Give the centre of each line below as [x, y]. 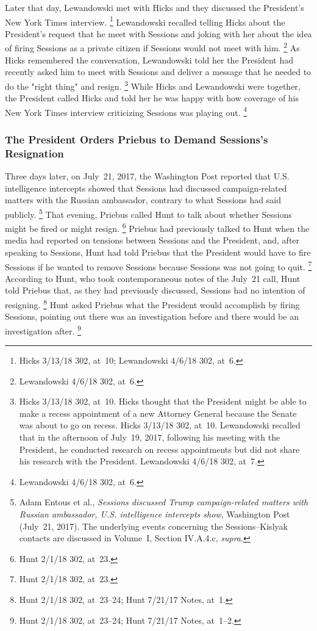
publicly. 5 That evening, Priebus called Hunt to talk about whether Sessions [148, 213]
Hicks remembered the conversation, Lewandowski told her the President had [149, 59]
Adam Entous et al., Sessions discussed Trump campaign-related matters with [164, 502]
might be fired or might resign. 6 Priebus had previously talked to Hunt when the [157, 227]
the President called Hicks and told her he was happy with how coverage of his [152, 98]
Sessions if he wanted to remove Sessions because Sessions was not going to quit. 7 [158, 265]
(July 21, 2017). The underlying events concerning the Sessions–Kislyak [153, 526]
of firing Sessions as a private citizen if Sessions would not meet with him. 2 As [152, 47]
